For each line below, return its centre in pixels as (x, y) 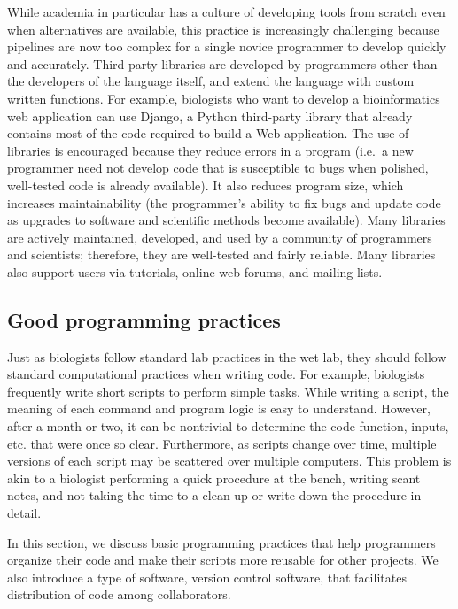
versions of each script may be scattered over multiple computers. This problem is (229, 461)
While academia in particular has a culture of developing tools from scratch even (226, 12)
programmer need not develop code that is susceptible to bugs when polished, (218, 168)
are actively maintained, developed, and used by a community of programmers (220, 237)
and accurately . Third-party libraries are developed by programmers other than (222, 63)
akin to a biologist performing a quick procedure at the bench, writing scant (214, 478)
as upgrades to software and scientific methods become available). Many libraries (226, 220)
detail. (24, 513)
